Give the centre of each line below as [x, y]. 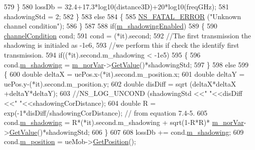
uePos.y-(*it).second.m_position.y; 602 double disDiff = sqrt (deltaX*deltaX [120, 83]
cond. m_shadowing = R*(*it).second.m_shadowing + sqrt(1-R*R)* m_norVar [124, 122]
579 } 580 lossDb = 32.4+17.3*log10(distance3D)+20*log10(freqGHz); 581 [116, 6]
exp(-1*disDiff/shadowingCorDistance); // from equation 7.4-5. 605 [106, 112]
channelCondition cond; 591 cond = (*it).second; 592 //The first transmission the [127, 35]
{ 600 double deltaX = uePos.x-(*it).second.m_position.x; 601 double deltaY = [124, 74]
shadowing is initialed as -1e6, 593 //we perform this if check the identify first [122, 45]
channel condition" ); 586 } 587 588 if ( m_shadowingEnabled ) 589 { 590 [111, 26]
